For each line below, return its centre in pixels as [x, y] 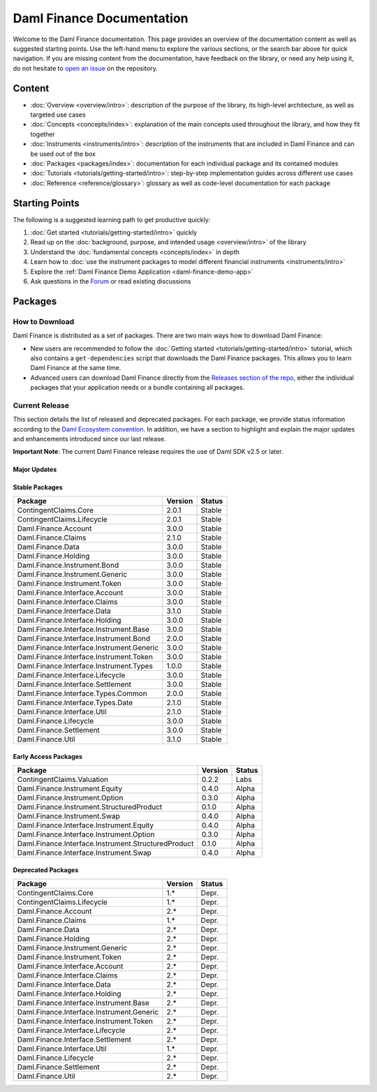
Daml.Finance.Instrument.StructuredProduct [90, 806]
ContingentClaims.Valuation [63, 779]
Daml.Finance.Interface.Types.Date [75, 702]
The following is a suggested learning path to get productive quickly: [112, 219]
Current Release [41, 405]
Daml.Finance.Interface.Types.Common [82, 693]
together [43, 134]
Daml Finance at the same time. [76, 368]
